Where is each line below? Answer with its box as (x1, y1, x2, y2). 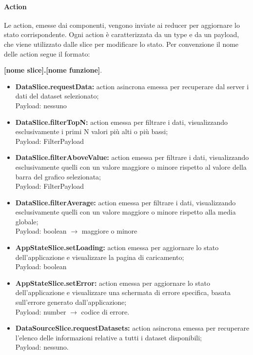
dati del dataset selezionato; (15, 91, 99, 101)
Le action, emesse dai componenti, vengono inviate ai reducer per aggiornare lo (4, 20, 240, 30)
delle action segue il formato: (4, 48, 90, 59)
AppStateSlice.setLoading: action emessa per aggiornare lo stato (15, 242, 219, 253)
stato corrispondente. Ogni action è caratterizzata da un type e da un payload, (4, 29, 239, 39)
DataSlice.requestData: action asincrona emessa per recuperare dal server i (15, 81, 249, 91)
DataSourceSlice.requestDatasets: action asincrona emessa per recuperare (15, 323, 250, 333)
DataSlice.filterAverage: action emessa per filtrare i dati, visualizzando (15, 197, 236, 207)
